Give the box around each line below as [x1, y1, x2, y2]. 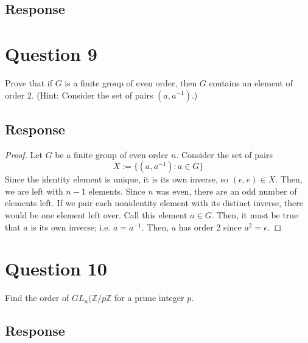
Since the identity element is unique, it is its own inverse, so [5, 173, 229, 185]
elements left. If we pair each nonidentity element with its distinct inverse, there [5, 196, 303, 209]
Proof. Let [5, 148, 43, 161]
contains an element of [209, 76, 293, 89]
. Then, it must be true [211, 209, 298, 221]
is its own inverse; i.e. [30, 220, 111, 233]
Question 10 [5, 256, 107, 281]
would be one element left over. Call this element [5, 209, 187, 221]
